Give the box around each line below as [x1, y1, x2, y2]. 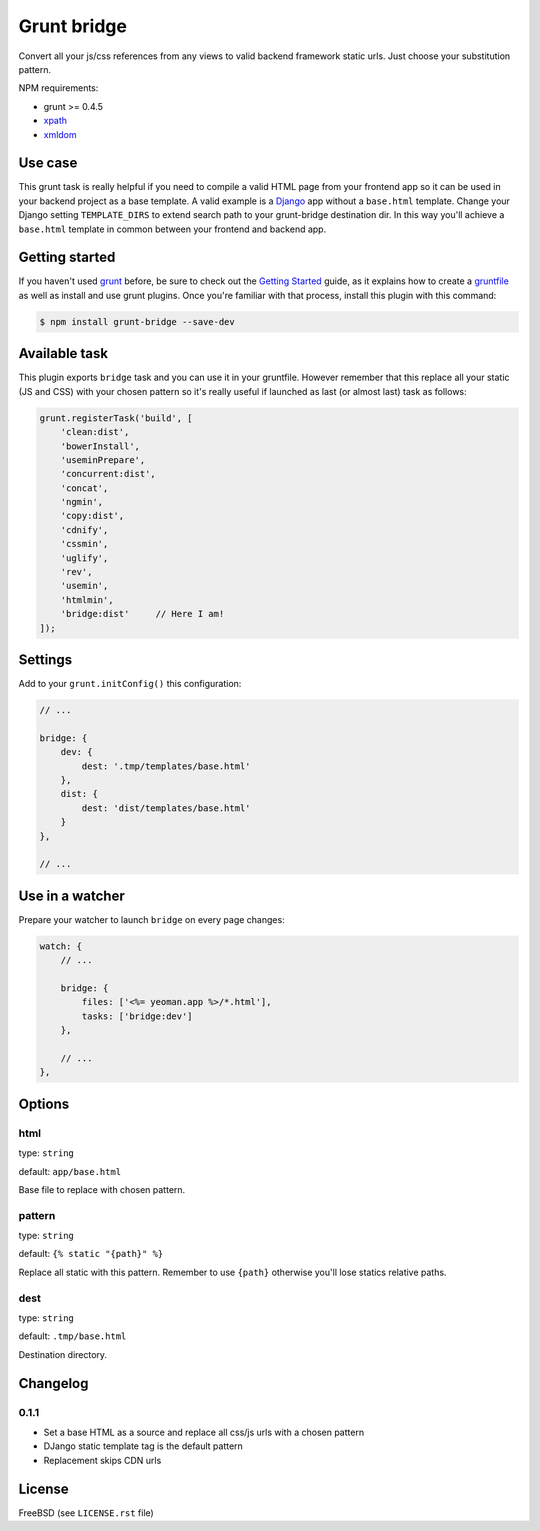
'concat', [60, 482, 109, 494]
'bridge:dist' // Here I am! [60, 608, 225, 620]
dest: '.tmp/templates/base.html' [81, 760, 251, 772]
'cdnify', [60, 524, 109, 535]
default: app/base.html [18, 1165, 122, 1177]
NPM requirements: [18, 82, 99, 94]
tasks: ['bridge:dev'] [81, 1010, 194, 1022]
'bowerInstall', [60, 440, 140, 452]
